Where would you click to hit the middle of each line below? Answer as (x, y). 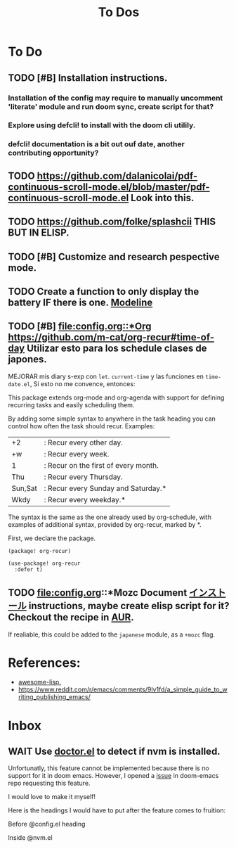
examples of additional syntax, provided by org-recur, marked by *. (105, 524)
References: (44, 663)
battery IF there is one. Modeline (80, 302)
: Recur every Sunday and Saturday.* (105, 488)
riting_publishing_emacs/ (54, 697)
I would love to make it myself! (52, 797)
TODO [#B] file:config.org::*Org (80, 327)
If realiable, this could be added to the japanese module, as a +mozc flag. (112, 634)
